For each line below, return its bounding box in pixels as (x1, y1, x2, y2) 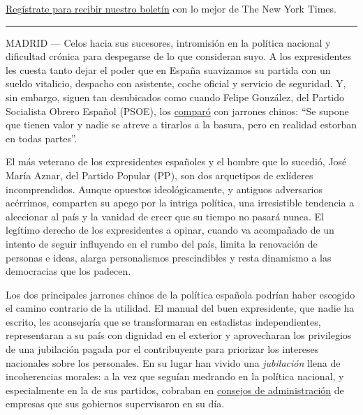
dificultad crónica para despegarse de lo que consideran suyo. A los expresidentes (6, 49, 351, 63)
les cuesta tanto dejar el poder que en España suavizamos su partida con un (6, 62, 331, 77)
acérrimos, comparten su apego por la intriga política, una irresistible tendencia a (6, 195, 355, 210)
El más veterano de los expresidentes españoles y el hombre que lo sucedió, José (6, 154, 347, 169)
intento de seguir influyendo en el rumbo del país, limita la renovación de (6, 236, 318, 250)
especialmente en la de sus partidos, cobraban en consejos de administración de (6, 382, 344, 397)
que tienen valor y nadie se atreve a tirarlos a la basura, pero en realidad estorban (6, 117, 357, 132)
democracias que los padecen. (6, 264, 131, 278)
